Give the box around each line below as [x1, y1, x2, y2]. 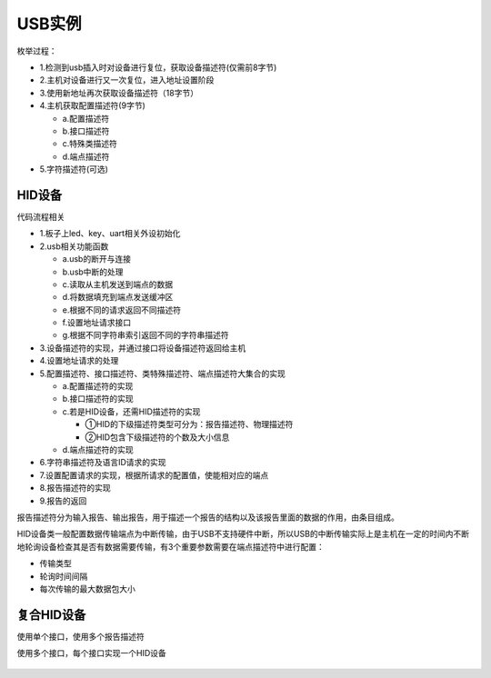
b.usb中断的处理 [62, 266, 124, 277]
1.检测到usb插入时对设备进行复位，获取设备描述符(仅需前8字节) [39, 62, 277, 73]
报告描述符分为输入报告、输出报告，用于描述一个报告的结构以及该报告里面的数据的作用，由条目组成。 [16, 512, 399, 523]
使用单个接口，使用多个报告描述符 [16, 631, 145, 642]
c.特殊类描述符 [62, 138, 118, 149]
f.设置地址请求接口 [62, 317, 132, 328]
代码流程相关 [16, 211, 65, 222]
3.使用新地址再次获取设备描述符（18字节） [39, 87, 199, 98]
